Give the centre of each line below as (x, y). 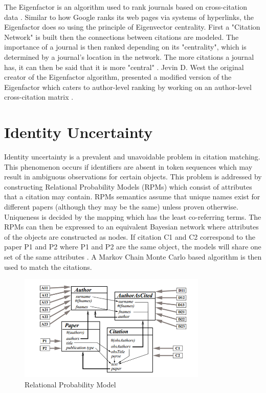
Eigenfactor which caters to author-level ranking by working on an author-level (128, 87)
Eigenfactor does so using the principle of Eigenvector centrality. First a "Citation (132, 27)
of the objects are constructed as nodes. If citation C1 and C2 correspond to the (130, 236)
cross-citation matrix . (39, 97)
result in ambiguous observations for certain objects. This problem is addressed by (133, 177)
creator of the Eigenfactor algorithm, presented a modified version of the (118, 77)
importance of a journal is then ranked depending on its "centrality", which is (125, 47)
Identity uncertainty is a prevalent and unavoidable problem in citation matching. (132, 157)
